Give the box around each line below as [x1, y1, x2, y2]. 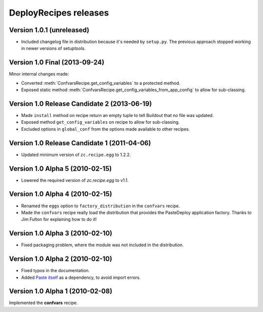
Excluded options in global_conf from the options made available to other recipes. [21, 126, 190, 132]
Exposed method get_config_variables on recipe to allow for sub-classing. [21, 119, 180, 125]
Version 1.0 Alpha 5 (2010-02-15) [9, 164, 112, 173]
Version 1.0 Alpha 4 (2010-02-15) [9, 190, 113, 198]
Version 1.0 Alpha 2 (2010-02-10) [9, 255, 113, 263]
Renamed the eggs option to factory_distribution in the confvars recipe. [21, 203, 180, 209]
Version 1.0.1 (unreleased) [9, 26, 90, 34]
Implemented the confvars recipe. [9, 300, 78, 306]
